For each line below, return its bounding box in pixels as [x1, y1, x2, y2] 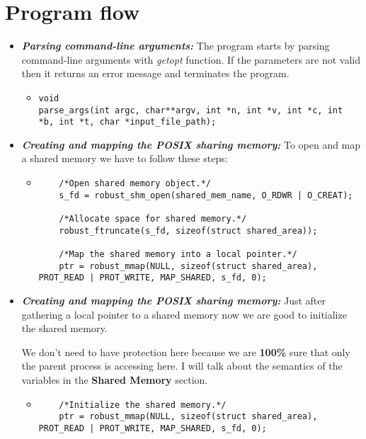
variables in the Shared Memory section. [21, 372, 208, 387]
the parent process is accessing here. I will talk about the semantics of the [21, 358, 343, 373]
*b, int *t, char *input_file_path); [38, 117, 217, 127]
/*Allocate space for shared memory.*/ [59, 214, 247, 224]
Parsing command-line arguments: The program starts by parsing [21, 38, 330, 53]
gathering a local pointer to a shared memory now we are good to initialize [21, 307, 347, 321]
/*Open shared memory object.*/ [59, 178, 211, 189]
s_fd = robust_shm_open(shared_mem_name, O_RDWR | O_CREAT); [59, 190, 353, 200]
